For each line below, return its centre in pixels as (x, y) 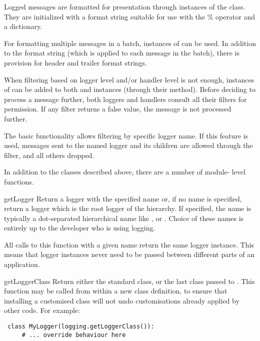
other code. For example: (42, 310)
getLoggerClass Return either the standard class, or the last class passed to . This (129, 281)
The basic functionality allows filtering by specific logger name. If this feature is (126, 135)
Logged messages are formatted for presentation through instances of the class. (125, 6)
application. (22, 264)
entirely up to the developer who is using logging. (80, 228)
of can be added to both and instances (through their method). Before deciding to (130, 89)
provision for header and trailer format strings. (75, 62)
